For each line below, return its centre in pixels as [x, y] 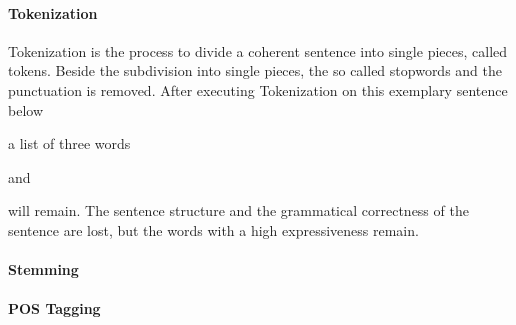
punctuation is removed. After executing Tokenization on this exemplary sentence [258, 89]
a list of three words [69, 143]
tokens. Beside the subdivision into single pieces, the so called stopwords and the [255, 70]
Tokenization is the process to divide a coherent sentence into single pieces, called [258, 50]
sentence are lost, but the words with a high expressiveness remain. [213, 229]
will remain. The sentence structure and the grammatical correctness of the [238, 210]
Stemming [43, 269]
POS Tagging [54, 308]
